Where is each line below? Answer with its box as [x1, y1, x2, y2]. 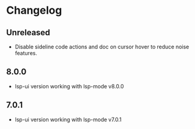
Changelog [6, 4, 62, 17]
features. [14, 50, 38, 57]
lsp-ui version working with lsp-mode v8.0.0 [14, 82, 124, 90]
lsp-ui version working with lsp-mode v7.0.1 [14, 116, 122, 123]
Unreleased [6, 27, 51, 38]
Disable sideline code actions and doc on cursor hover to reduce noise [14, 43, 190, 50]
